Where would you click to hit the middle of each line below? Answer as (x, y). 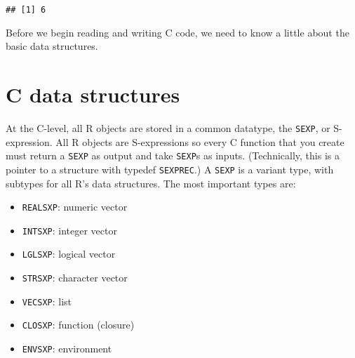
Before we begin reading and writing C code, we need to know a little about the (177, 32)
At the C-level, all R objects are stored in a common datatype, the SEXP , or (168, 127)
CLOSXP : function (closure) (78, 325)
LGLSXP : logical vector (69, 254)
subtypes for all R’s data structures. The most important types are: (151, 183)
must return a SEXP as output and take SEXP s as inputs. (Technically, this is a (173, 155)
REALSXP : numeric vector (75, 207)
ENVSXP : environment (67, 349)
